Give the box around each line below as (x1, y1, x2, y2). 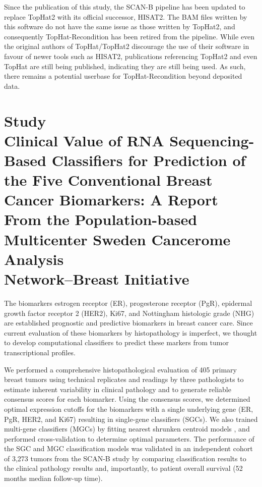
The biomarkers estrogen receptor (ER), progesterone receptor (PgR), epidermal (4, 297, 252, 308)
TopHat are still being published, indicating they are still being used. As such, (4, 61, 246, 71)
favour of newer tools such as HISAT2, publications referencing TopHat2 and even (4, 50, 257, 61)
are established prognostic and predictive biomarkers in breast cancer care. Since (4, 317, 253, 328)
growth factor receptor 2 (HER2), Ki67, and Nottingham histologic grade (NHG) (4, 307, 254, 318)
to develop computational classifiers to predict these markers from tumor (4, 337, 229, 348)
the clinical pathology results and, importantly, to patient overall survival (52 (4, 463, 243, 473)
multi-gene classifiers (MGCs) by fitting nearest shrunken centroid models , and (4, 423, 250, 434)
